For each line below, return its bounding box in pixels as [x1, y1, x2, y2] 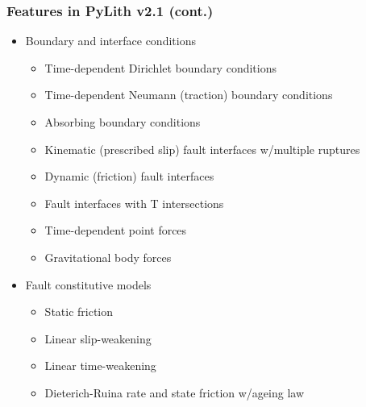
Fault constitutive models [25, 276, 152, 293]
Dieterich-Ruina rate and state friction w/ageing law [44, 384, 305, 401]
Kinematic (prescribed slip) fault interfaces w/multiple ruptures [44, 140, 360, 157]
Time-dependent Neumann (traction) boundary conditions [44, 86, 333, 103]
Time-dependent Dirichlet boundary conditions [44, 59, 277, 76]
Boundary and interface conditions [25, 32, 196, 49]
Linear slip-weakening [44, 330, 152, 347]
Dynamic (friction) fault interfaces [44, 168, 214, 185]
